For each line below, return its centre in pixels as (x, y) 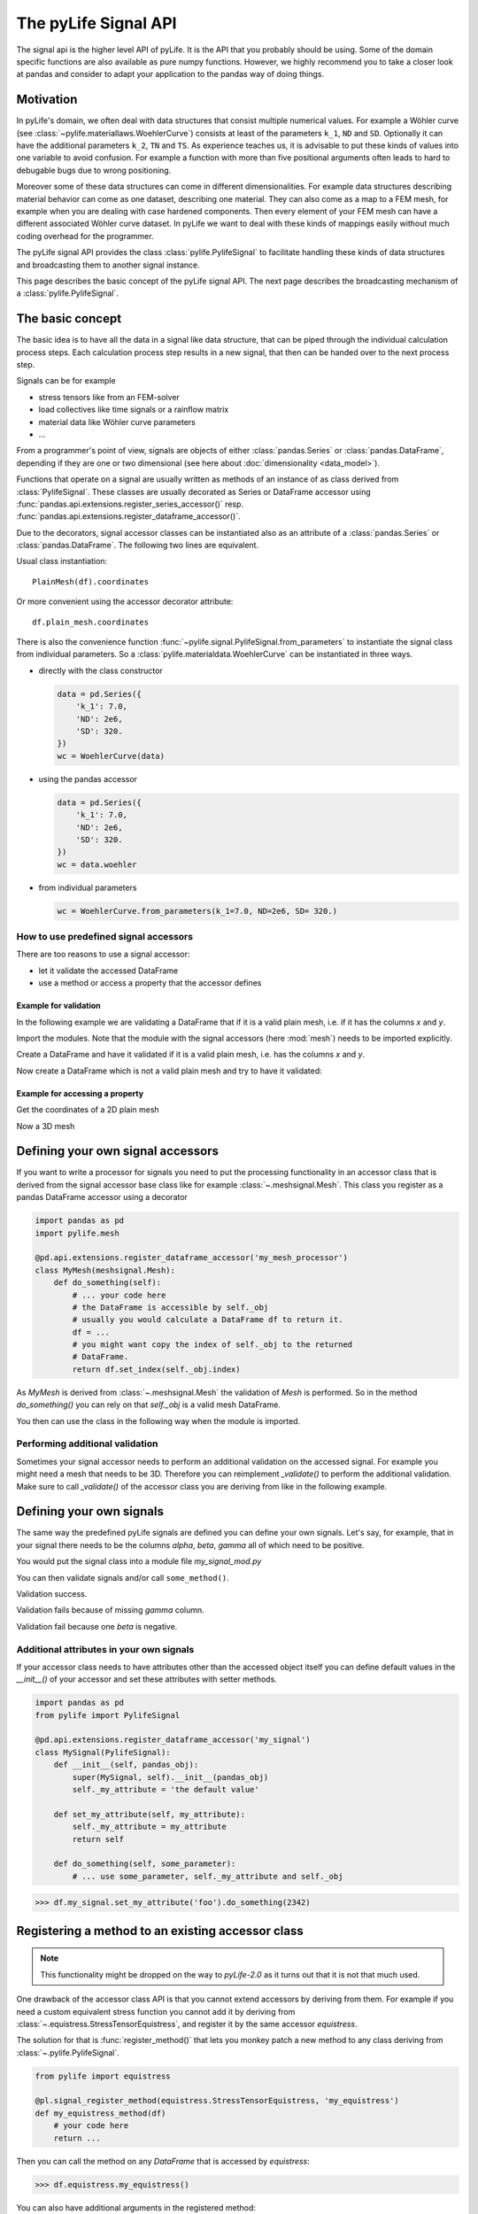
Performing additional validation (87, 1444)
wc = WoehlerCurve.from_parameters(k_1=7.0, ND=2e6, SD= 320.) (197, 911)
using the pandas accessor (88, 778)
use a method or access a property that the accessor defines (150, 983)
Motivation (47, 100)
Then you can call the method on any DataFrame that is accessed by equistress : (163, 2161)
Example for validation (58, 1006)
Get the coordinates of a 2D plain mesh (88, 1110)
